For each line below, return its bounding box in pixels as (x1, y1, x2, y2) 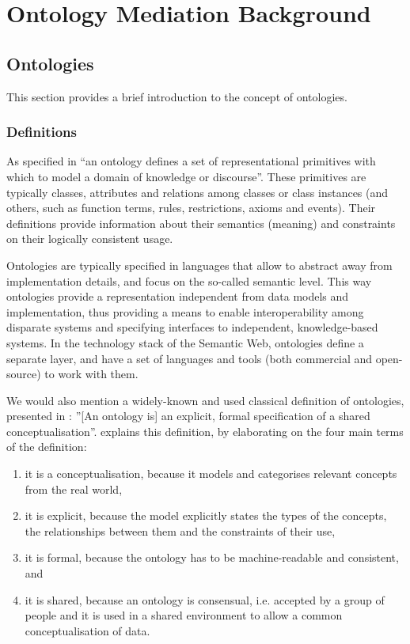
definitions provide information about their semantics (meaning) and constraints (6, 214, 396, 231)
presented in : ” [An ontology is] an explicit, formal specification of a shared (6, 407, 370, 424)
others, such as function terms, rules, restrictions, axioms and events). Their (6, 199, 376, 216)
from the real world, (25, 480, 123, 497)
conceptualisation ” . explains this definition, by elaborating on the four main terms (6, 422, 404, 439)
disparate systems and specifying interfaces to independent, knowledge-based (6, 319, 378, 335)
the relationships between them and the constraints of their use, (25, 522, 336, 539)
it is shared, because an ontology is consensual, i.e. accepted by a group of (25, 591, 385, 608)
